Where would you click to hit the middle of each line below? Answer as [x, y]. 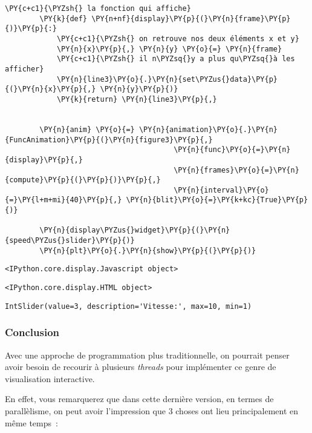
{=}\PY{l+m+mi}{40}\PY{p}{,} [63, 200]
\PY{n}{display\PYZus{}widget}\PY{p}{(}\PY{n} [135, 230]
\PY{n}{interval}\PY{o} [221, 190]
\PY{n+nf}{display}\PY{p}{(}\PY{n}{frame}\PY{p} [191, 18]
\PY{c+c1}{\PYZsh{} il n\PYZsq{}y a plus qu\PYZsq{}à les [176, 59]
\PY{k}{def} [63, 18]
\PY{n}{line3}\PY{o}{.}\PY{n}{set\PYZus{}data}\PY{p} [167, 79]
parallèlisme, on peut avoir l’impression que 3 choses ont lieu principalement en [152, 410]
